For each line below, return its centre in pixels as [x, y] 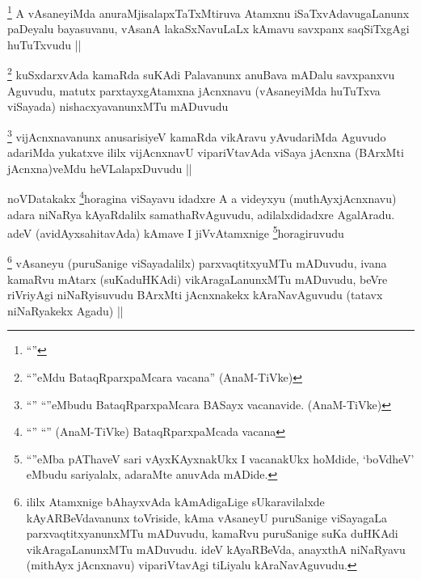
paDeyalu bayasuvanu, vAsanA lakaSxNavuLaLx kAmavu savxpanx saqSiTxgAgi [208, 29]
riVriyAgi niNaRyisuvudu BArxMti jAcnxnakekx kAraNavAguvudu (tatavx [195, 295]
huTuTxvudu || [44, 44]
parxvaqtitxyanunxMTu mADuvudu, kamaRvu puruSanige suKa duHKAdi [212, 533]
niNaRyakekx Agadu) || [65, 310]
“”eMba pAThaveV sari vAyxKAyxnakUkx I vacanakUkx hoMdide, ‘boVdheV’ [220, 458]
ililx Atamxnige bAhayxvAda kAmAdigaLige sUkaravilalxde [175, 501]
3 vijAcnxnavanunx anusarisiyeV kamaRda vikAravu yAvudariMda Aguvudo [197, 135]
